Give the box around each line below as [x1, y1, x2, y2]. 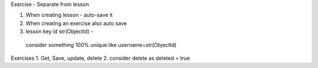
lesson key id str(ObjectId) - [25, 28, 94, 35]
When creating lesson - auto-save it [25, 12, 113, 19]
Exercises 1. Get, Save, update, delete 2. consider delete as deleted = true [11, 55, 190, 62]
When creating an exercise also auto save [25, 19, 127, 26]
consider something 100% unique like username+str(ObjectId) [25, 41, 177, 48]
